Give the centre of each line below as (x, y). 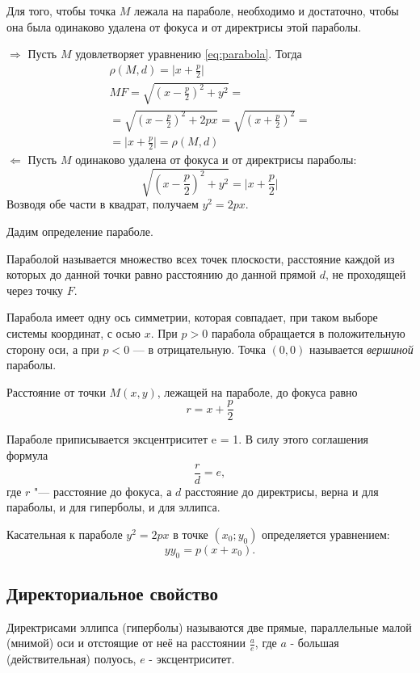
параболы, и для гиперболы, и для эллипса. (113, 507)
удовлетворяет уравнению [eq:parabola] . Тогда (189, 54)
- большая (315, 643)
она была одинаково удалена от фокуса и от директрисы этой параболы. (184, 26)
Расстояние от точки (56, 391)
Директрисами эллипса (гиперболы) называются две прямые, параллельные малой (209, 627)
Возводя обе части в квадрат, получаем (103, 204)
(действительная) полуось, (71, 659)
